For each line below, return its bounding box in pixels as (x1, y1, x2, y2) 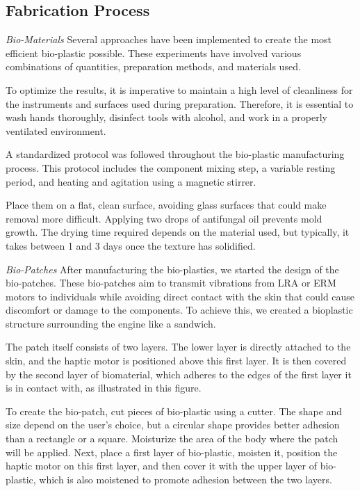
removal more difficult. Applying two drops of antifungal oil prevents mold (6, 211, 322, 225)
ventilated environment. (6, 123, 106, 138)
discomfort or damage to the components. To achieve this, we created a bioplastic (6, 303, 353, 317)
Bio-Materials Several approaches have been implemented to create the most (6, 32, 332, 47)
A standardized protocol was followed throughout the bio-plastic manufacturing (6, 147, 345, 161)
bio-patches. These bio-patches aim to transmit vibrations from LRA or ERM (6, 275, 336, 290)
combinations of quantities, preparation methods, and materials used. (6, 59, 301, 74)
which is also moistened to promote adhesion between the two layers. (39, 472, 332, 486)
